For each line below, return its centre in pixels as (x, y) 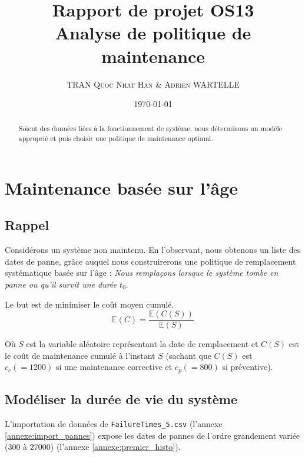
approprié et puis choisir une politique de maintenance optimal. (116, 139)
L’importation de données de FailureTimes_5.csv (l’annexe (114, 424)
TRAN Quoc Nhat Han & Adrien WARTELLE (153, 84)
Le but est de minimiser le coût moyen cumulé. (89, 304)
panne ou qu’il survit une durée (61, 284)
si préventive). (248, 367)
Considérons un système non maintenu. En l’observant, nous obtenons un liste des (153, 250)
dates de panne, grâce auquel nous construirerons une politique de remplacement (150, 261)
